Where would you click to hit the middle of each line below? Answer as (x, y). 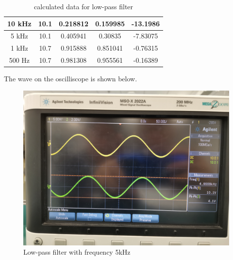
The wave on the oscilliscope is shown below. (71, 79)
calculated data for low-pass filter (84, 6)
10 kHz (19, 23)
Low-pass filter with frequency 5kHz (77, 252)
